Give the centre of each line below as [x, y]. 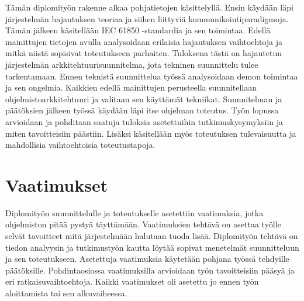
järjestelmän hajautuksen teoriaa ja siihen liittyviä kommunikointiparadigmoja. [147, 18]
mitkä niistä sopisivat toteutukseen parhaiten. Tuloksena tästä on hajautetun [144, 53]
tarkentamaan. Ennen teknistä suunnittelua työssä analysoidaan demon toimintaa [152, 76]
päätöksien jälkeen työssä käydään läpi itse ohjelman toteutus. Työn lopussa [142, 110]
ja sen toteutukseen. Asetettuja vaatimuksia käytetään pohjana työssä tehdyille [147, 259]
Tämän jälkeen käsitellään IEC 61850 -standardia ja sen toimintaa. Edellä [138, 30]
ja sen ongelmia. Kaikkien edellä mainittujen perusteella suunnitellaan [131, 87]
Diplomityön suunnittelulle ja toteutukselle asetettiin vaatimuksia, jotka [134, 212]
